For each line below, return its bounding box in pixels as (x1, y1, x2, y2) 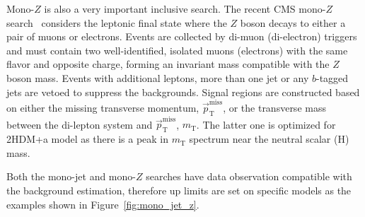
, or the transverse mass (223, 100, 326, 115)
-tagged (315, 70, 349, 85)
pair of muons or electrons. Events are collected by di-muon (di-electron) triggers (6, 29, 357, 44)
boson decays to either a (240, 15, 346, 30)
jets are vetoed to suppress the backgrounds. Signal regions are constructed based (6, 84, 360, 99)
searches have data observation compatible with (146, 169, 352, 184)
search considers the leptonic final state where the (6, 15, 227, 30)
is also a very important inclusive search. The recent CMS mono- (44, 1, 326, 16)
